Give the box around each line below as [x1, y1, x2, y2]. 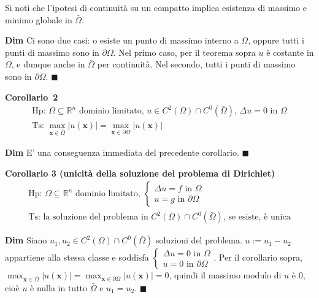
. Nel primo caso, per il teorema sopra [113, 45, 256, 58]
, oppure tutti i [248, 34, 305, 47]
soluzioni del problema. [155, 234, 242, 246]
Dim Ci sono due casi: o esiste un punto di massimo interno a [5, 34, 239, 47]
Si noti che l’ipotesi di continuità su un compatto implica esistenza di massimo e [5, 1, 307, 13]
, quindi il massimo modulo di [169, 269, 282, 281]
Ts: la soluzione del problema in [28, 213, 148, 222]
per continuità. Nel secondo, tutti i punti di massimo [97, 58, 296, 71]
